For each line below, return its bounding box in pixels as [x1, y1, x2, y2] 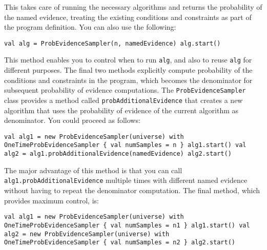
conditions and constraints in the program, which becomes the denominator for [4, 74, 253, 85]
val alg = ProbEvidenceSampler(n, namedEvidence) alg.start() [4, 39, 221, 47]
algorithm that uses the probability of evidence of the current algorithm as [4, 105, 239, 115]
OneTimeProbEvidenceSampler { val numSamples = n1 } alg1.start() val [4, 221, 250, 229]
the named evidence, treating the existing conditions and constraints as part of [4, 11, 252, 22]
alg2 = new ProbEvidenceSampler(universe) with [4, 230, 170, 238]
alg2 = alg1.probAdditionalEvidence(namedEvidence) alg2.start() [4, 150, 232, 158]
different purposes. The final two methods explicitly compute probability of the [4, 65, 253, 75]
